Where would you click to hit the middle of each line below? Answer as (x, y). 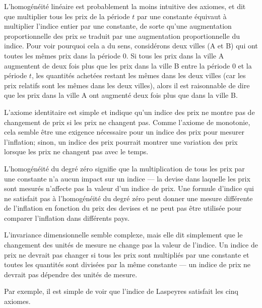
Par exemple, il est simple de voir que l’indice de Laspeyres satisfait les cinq (121, 291)
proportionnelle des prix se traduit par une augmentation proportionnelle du (122, 36)
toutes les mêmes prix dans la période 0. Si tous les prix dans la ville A (114, 55)
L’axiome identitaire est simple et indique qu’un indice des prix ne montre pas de (129, 112)
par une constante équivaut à (182, 16)
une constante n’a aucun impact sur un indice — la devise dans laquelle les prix (127, 178)
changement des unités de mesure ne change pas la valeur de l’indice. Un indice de (131, 245)
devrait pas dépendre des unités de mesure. (71, 274)
